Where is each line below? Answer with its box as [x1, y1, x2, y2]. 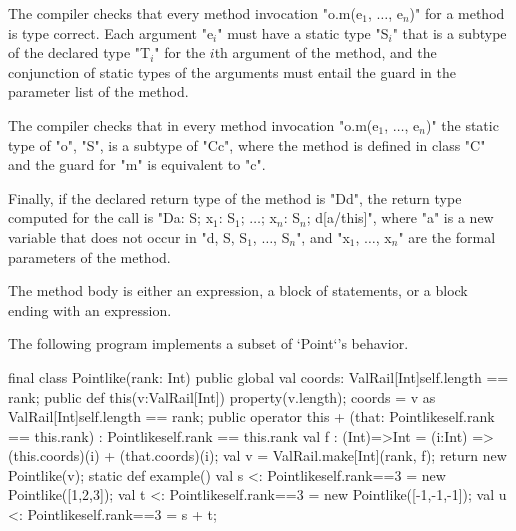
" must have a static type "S [217, 22, 389, 43]
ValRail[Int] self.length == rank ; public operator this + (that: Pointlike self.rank [8, 406, 495, 427]
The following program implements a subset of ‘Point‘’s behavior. [8, 333, 409, 354]
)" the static [425, 114, 499, 135]
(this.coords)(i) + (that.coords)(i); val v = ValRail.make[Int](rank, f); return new [8, 445, 507, 466]
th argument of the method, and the [214, 42, 437, 63]
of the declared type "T [8, 42, 151, 63]
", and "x [296, 226, 350, 247]
